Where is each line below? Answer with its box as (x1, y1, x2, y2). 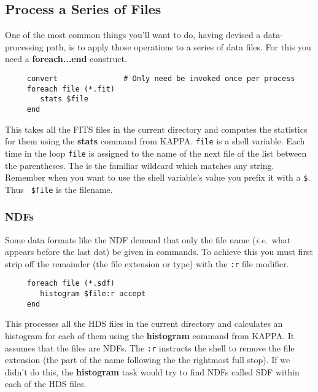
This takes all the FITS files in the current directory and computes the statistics (5, 122, 308, 135)
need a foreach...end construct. (5, 52, 127, 65)
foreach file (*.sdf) (26, 279, 115, 288)
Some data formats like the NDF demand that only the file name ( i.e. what (5, 233, 291, 246)
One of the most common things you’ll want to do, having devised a (5, 28, 261, 41)
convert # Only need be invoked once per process (26, 74, 295, 83)
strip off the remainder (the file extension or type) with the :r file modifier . (5, 257, 289, 270)
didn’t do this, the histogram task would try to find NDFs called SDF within (5, 365, 300, 378)
